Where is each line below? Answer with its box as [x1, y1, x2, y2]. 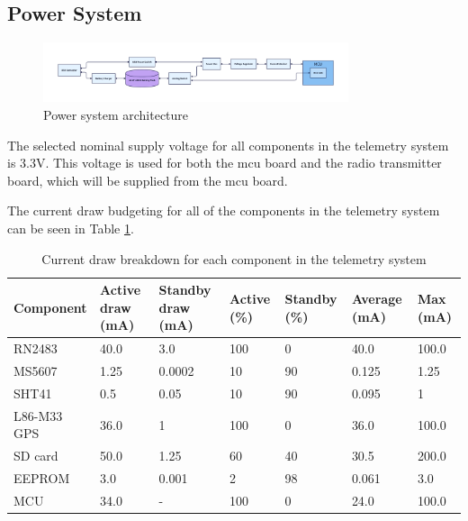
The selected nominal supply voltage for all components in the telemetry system [7, 135, 449, 154]
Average [351, 288, 402, 307]
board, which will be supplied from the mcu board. [7, 170, 288, 189]
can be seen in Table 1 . [7, 219, 134, 237]
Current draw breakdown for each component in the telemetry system [41, 249, 427, 268]
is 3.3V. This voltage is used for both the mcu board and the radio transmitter [7, 153, 442, 172]
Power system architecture [43, 105, 189, 124]
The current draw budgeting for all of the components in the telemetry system [7, 201, 440, 220]
